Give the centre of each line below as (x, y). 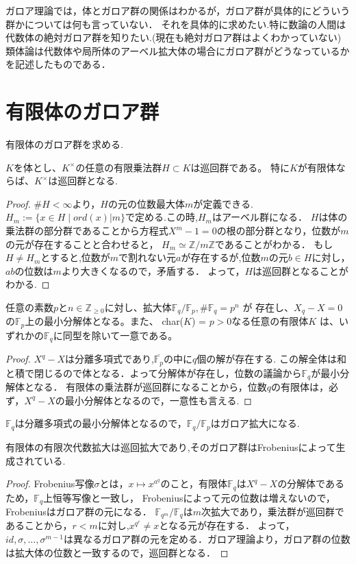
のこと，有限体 (194, 483)
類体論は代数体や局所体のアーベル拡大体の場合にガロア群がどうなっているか (178, 50)
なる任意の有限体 (270, 321)
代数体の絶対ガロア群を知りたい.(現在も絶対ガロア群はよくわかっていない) (174, 37)
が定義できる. (223, 203)
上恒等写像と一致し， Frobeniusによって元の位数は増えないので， (189, 497)
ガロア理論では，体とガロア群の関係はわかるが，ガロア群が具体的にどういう (178, 10)
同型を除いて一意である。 (120, 335)
